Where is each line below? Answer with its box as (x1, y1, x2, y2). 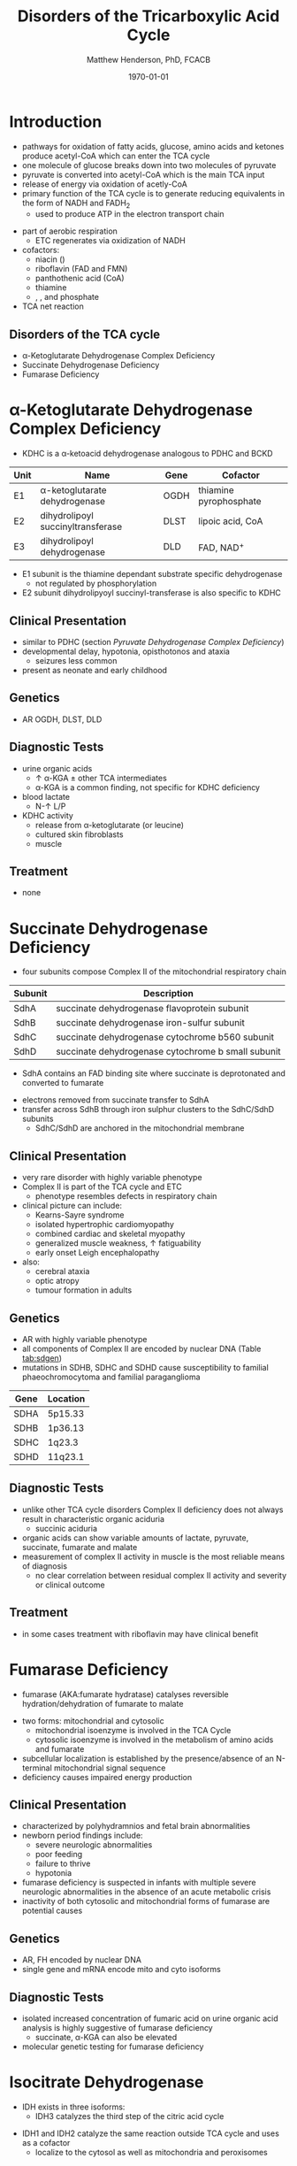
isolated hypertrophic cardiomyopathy (34, 1219, 175, 1230)
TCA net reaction (21, 301, 84, 311)
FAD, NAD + (198, 540, 245, 554)
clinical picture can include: (21, 1201, 122, 1211)
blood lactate (21, 791, 71, 802)
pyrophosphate (198, 495, 263, 508)
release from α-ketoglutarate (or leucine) (34, 819, 184, 830)
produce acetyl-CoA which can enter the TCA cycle (21, 150, 210, 161)
